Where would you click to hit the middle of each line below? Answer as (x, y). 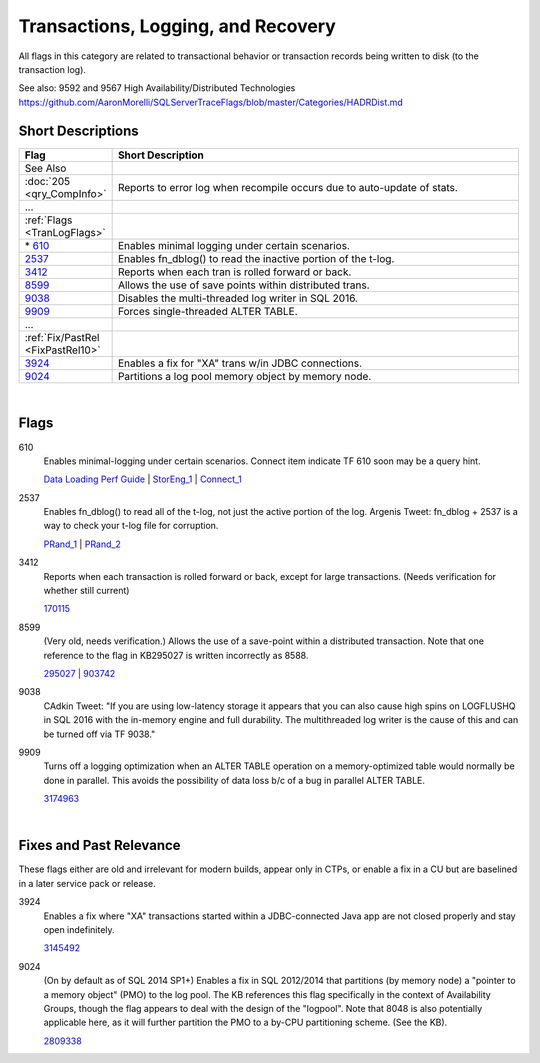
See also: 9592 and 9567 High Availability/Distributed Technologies (157, 88)
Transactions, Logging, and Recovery (177, 26)
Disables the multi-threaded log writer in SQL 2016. (238, 298)
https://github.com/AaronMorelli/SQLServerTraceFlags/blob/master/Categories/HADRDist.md (211, 102)
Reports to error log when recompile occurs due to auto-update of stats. (288, 187)
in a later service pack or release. (87, 883)
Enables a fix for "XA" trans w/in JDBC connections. (240, 363)
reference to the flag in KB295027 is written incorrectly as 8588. (176, 655)
